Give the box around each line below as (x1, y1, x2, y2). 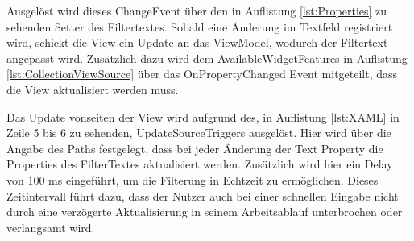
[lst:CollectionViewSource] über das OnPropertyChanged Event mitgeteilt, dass (6, 65, 398, 82)
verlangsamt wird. (6, 218, 95, 235)
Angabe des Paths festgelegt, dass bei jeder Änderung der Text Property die (6, 139, 383, 156)
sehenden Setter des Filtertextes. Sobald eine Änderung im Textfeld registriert (6, 18, 393, 35)
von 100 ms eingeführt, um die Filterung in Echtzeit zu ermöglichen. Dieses (6, 171, 379, 188)
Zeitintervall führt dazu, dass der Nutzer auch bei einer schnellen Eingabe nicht (6, 187, 399, 204)
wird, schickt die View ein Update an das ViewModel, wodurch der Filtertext (6, 34, 388, 51)
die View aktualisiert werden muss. (6, 81, 179, 98)
